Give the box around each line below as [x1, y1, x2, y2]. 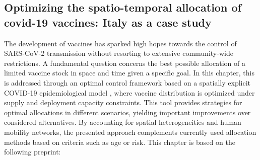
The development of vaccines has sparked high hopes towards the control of [4, 38, 237, 48]
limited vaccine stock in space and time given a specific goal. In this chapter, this [4, 67, 254, 78]
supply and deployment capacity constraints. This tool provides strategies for [4, 97, 242, 108]
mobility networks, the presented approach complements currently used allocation [4, 126, 256, 137]
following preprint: [4, 146, 61, 157]
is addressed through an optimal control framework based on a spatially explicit [4, 77, 251, 88]
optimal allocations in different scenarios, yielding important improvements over [4, 107, 251, 117]
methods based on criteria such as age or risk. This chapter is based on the [4, 136, 235, 147]
